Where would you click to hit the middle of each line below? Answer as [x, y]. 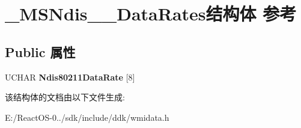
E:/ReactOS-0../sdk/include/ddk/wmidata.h [87, 117]
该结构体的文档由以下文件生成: [65, 97]
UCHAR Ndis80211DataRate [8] [70, 77]
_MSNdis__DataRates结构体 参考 [151, 14]
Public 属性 [40, 51]
